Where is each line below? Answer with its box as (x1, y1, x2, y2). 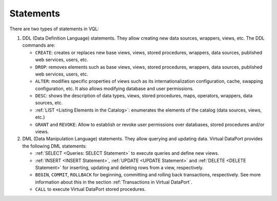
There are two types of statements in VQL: (9, 26, 100, 32)
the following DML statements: (22, 143, 87, 149)
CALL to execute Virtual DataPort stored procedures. (35, 186, 146, 192)
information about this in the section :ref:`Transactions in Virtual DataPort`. (35, 179, 192, 185)
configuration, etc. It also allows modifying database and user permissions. (35, 85, 194, 92)
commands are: (22, 42, 56, 48)
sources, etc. (35, 100, 63, 106)
